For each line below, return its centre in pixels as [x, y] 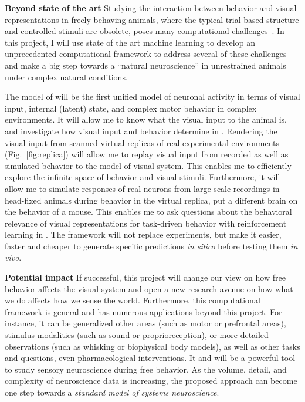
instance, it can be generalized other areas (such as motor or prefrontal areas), [145, 323]
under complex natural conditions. [66, 77]
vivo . [13, 257]
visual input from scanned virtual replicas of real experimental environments [142, 142]
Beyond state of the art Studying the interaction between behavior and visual [151, 8]
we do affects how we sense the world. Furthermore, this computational [133, 300]
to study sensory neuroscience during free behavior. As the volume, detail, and [146, 369]
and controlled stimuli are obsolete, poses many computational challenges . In [145, 31]
